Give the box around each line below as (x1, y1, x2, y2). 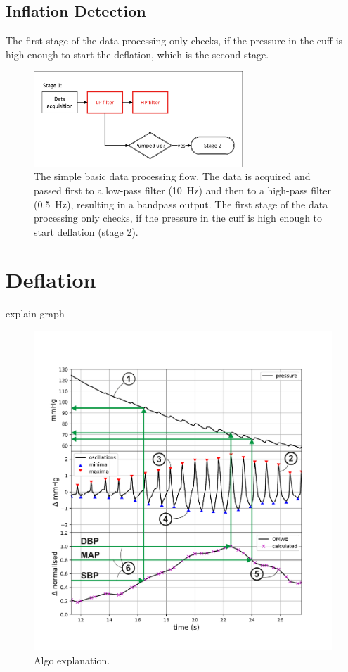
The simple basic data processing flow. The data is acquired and (34, 169, 311, 184)
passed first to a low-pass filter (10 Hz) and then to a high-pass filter (34, 182, 331, 197)
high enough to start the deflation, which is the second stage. (6, 46, 269, 61)
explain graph (6, 306, 65, 321)
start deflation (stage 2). (34, 224, 138, 239)
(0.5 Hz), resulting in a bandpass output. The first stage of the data (34, 196, 328, 211)
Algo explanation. (34, 652, 110, 667)
